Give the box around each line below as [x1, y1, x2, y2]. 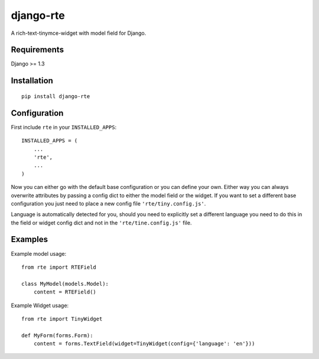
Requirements [11, 45, 64, 55]
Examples [11, 234, 48, 244]
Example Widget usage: [11, 302, 69, 309]
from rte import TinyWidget [21, 315, 103, 322]
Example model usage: [11, 250, 67, 257]
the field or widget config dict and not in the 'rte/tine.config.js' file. [11, 219, 192, 226]
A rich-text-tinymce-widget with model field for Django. [11, 30, 147, 37]
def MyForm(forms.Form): [21, 332, 93, 339]
